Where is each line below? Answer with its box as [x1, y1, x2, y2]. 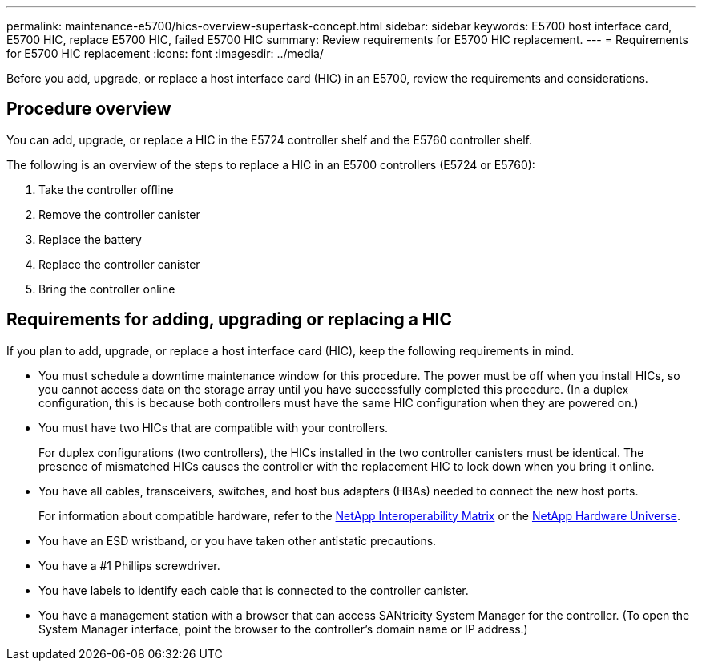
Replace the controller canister [38, 257, 200, 271]
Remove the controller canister [38, 207, 200, 221]
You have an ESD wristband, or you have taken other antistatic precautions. [38, 533, 437, 548]
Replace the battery [38, 232, 142, 246]
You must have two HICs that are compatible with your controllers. [38, 420, 389, 435]
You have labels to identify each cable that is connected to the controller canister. [38, 583, 469, 597]
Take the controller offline [38, 182, 174, 196]
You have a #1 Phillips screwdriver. [38, 558, 220, 572]
